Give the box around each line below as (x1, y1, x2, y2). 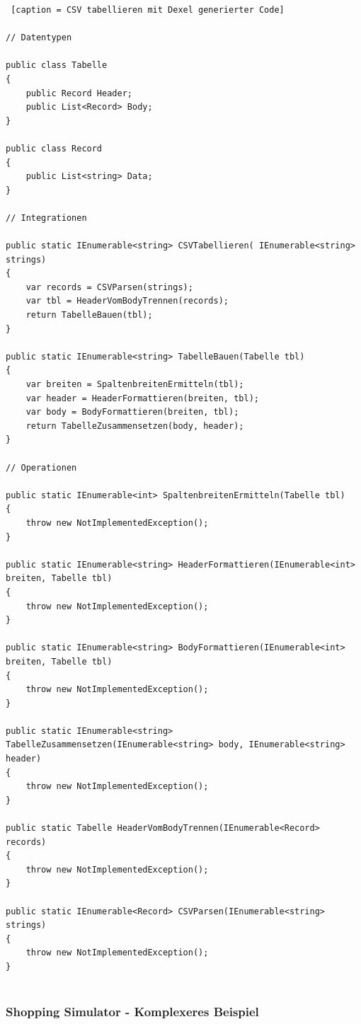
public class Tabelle (6, 60, 108, 71)
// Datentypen (6, 33, 72, 43)
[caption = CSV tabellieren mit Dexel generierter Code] (11, 5, 285, 15)
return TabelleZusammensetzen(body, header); (25, 420, 244, 431)
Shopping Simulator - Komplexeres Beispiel (6, 1003, 259, 1020)
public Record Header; (25, 88, 132, 98)
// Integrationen (6, 212, 87, 223)
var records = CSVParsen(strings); (25, 282, 193, 292)
